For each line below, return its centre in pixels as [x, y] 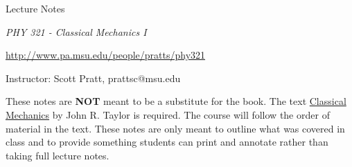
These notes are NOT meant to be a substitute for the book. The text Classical [176, 101]
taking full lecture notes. [58, 155]
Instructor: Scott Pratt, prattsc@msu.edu [93, 78]
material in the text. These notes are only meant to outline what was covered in [175, 128]
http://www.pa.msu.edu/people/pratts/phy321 [106, 55]
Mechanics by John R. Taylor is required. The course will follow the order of [168, 114]
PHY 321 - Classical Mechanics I [76, 31]
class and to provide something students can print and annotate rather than [167, 142]
